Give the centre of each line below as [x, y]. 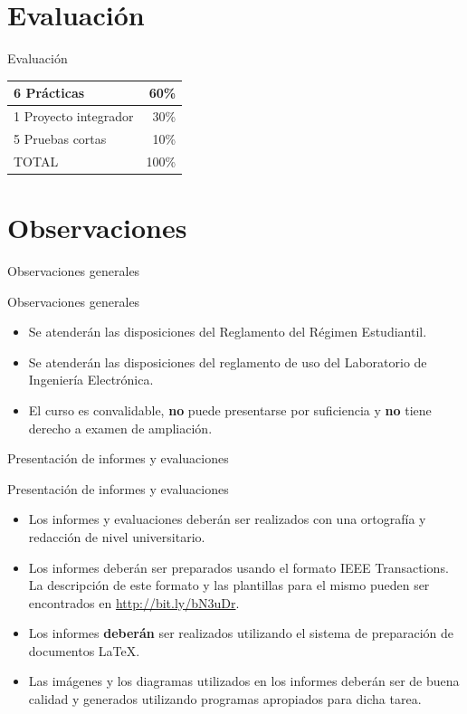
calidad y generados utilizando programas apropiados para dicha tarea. [225, 699]
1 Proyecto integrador [74, 116]
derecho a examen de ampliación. [120, 428]
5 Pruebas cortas [60, 138]
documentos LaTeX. [84, 650]
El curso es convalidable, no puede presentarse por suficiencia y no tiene [230, 409]
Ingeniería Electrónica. [91, 380]
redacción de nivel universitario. [117, 536]
